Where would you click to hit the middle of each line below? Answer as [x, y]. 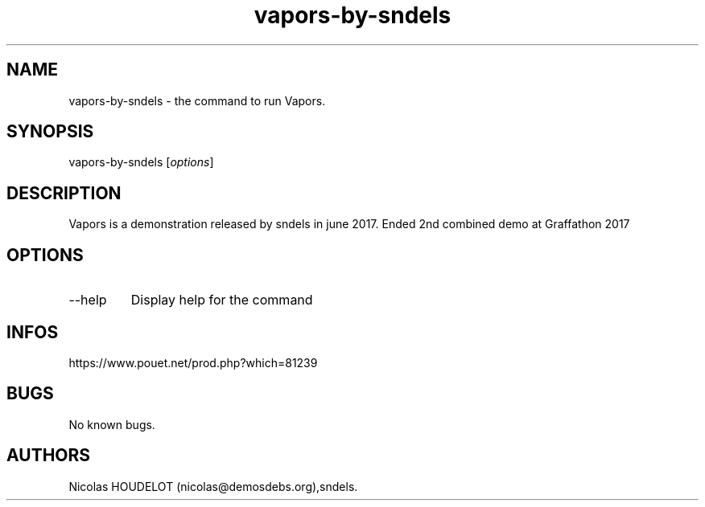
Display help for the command [222, 300]
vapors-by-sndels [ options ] [141, 162]
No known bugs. [112, 424]
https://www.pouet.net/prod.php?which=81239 [193, 362]
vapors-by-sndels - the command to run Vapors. [197, 100]
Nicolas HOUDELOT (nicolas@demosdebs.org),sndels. [213, 486]
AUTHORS [49, 456]
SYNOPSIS [50, 132]
